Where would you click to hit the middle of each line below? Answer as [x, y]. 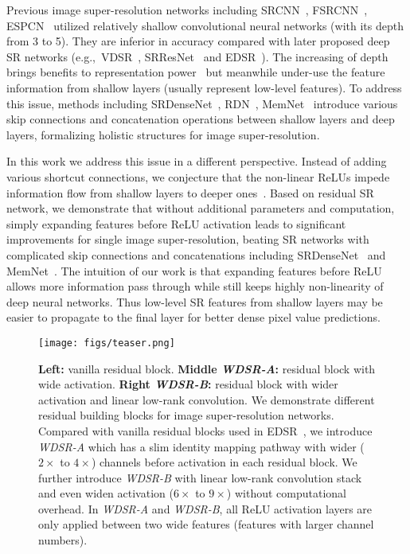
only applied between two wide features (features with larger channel [206, 524]
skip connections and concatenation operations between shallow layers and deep [201, 119]
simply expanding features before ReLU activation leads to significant [176, 223]
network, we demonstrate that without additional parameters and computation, [201, 208]
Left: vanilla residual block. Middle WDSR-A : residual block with [207, 368]
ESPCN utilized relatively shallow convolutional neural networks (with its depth [205, 25]
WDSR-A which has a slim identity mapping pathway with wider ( [201, 446]
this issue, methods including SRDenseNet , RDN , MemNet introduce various [202, 103]
